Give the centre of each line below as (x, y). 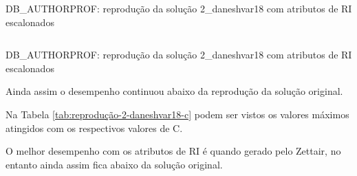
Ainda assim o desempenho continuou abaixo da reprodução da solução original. (174, 91)
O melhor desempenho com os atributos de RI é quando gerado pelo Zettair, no (173, 151)
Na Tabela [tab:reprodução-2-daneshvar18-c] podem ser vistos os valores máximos (177, 114)
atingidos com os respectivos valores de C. (94, 128)
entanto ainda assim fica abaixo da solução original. (114, 164)
